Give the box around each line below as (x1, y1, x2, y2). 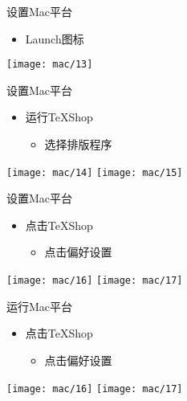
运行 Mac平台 (6, 297, 73, 314)
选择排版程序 (44, 136, 112, 153)
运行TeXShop (25, 108, 93, 125)
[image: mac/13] (6, 59, 93, 71)
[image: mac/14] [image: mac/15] (6, 166, 183, 178)
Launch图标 (25, 30, 84, 47)
